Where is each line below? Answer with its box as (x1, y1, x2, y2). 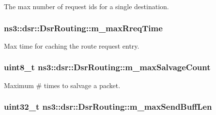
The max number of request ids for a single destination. (4, 1, 169, 11)
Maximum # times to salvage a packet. (4, 80, 121, 90)
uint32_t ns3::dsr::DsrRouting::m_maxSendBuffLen (4, 101, 212, 113)
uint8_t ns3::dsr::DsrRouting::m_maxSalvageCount (4, 61, 211, 73)
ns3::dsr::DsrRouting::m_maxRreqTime (4, 22, 163, 34)
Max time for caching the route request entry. (4, 40, 139, 51)
